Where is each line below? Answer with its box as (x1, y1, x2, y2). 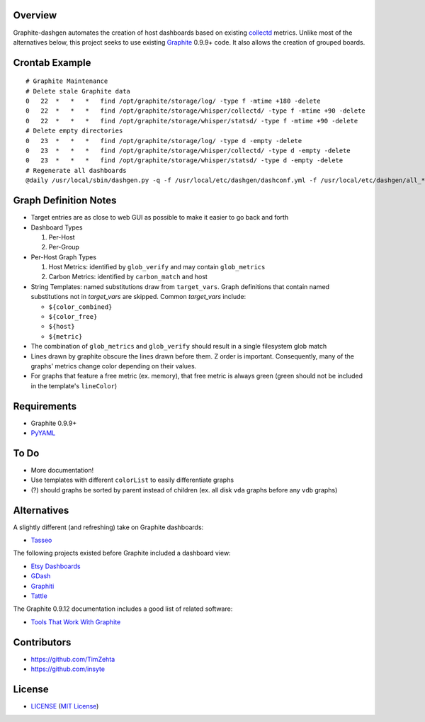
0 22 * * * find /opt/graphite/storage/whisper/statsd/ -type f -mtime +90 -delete (25, 117, 358, 125)
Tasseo (30, 536, 52, 545)
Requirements (13, 400, 77, 412)
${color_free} (48, 312, 98, 321)
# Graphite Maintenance (25, 77, 108, 85)
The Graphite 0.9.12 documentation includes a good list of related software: (13, 604, 233, 613)
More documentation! (30, 466, 94, 474)
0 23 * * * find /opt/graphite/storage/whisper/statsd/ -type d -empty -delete (25, 157, 344, 164)
